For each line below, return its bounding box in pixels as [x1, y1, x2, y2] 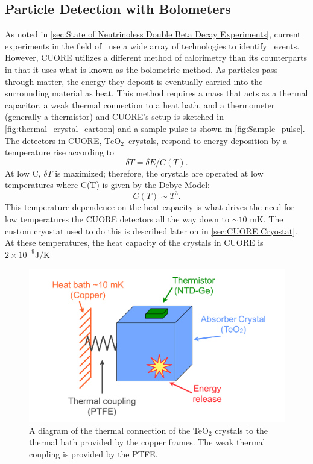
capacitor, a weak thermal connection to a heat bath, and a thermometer [5, 98, 275, 111]
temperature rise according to [5, 146, 115, 158]
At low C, [5, 166, 41, 179]
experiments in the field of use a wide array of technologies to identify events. [5, 39, 300, 52]
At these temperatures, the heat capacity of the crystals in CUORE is [5, 236, 264, 249]
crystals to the [215, 424, 268, 436]
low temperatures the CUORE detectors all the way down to [5, 213, 230, 225]
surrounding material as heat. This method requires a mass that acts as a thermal [5, 87, 308, 99]
